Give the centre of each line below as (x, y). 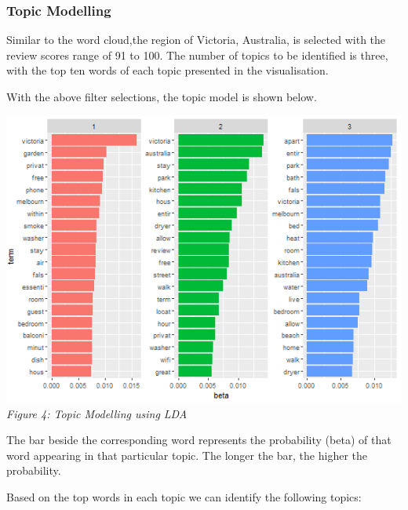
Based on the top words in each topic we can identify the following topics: (184, 496)
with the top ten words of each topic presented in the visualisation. (168, 70)
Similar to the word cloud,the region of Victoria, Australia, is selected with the (196, 40)
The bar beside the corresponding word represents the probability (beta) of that (199, 440)
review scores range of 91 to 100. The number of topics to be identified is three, (197, 55)
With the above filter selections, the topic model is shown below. (162, 97)
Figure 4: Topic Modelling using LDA (97, 413)
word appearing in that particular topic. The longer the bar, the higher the (187, 455)
